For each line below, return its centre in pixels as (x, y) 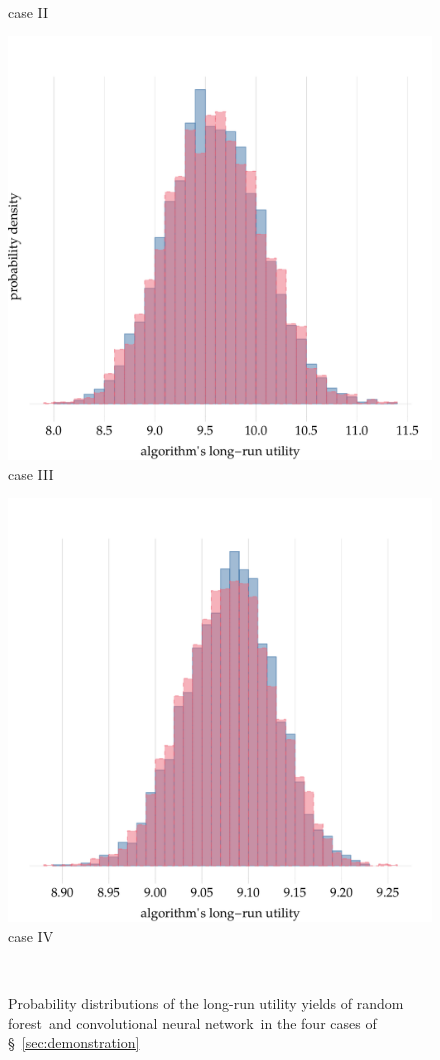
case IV (31, 935)
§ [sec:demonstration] (74, 1042)
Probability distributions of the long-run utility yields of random (206, 1003)
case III (31, 473)
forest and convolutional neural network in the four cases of (192, 1022)
